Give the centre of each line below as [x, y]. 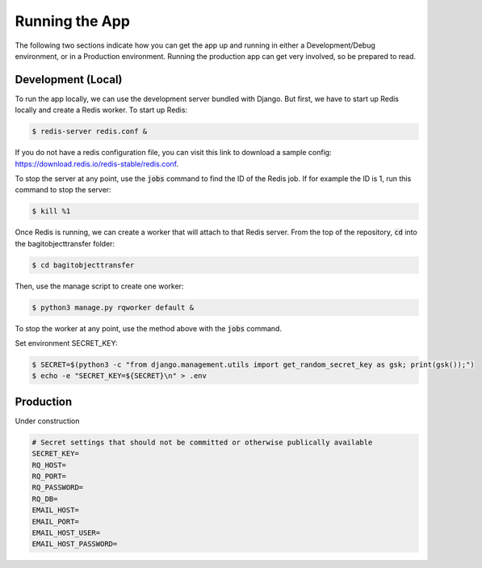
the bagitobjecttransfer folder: [65, 243]
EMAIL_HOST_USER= [66, 533]
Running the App [73, 21]
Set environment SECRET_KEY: [66, 343]
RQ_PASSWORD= [58, 488]
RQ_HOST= [49, 465]
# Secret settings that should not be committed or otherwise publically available [202, 442]
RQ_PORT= [49, 476]
